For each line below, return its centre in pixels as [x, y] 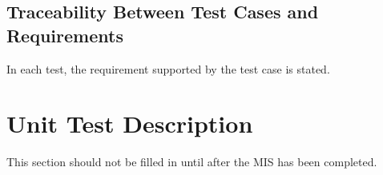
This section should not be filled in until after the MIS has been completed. [192, 162]
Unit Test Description [130, 123]
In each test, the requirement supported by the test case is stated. [168, 68]
